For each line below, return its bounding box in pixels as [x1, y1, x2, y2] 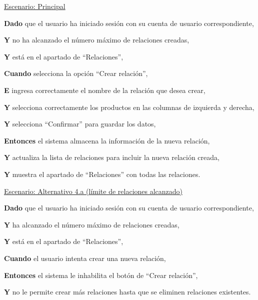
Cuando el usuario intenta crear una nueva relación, [4, 252, 166, 263]
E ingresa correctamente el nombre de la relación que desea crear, [4, 84, 205, 95]
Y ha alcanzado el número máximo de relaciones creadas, [4, 219, 179, 229]
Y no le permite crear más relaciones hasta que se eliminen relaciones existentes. [4, 286, 251, 297]
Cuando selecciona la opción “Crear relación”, [4, 68, 148, 78]
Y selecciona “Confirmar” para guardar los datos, [4, 118, 156, 129]
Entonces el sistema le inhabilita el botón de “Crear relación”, [4, 269, 198, 280]
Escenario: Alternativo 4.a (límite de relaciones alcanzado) [4, 185, 183, 196]
